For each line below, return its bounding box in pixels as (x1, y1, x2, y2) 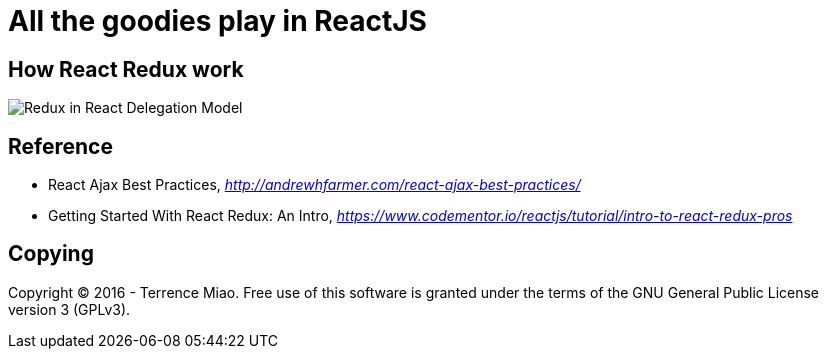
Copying (8, 241, 94, 267)
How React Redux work (8, 56, 244, 82)
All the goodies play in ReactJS (8, 4, 427, 38)
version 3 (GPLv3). (8, 300, 131, 318)
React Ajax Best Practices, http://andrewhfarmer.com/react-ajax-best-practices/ (48, 176, 581, 194)
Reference (8, 133, 113, 159)
